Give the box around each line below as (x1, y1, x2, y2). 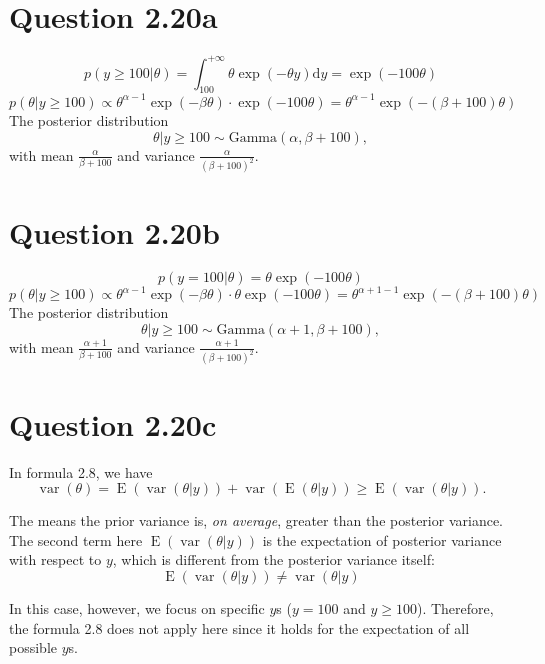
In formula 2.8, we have (9, 461, 153, 482)
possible (9, 637, 57, 658)
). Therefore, (416, 597, 494, 618)
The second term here (9, 529, 143, 550)
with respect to (9, 549, 102, 570)
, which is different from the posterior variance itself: (112, 549, 435, 570)
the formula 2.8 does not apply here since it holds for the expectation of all (9, 617, 470, 638)
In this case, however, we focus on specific (9, 597, 265, 618)
